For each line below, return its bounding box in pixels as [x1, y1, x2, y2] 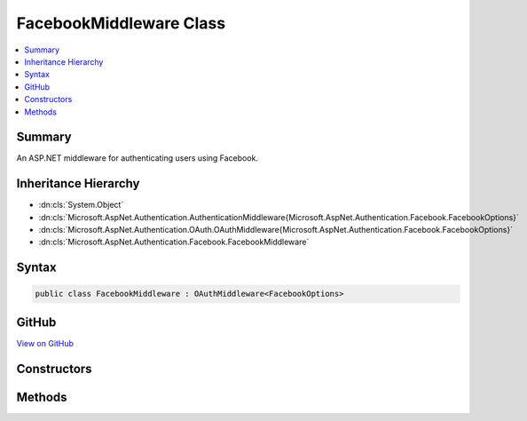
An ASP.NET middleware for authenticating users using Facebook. [16, 153, 259, 163]
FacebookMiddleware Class [16, 13, 226, 33]
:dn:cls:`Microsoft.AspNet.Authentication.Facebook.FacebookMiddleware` [38, 236, 310, 248]
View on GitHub [16, 338, 75, 348]
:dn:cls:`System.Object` [38, 200, 124, 210]
